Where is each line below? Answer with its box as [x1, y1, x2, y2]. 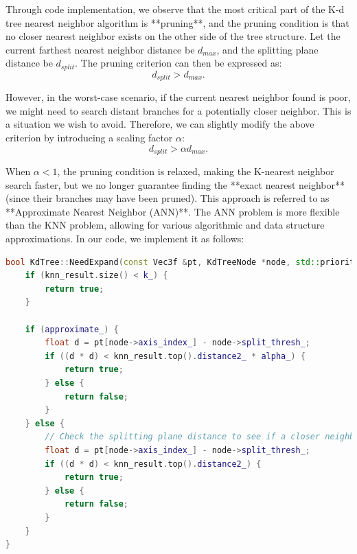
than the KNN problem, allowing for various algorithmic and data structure [5, 218, 325, 232]
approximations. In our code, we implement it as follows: [5, 231, 244, 246]
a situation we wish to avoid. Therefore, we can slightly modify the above [5, 117, 314, 131]
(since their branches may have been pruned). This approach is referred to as [5, 191, 330, 205]
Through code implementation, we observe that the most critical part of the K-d [5, 2, 345, 16]
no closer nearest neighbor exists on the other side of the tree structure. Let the [5, 29, 341, 43]
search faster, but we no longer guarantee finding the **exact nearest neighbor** [5, 177, 345, 192]
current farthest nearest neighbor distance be [5, 42, 195, 56]
